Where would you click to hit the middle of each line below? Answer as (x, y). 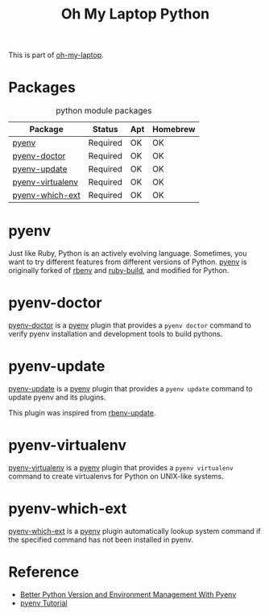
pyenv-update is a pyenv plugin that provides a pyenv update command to (130, 388)
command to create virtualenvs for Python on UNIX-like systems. (116, 476)
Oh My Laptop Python (135, 14)
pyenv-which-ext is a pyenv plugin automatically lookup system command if (134, 531)
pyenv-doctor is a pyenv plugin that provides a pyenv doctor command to (130, 325)
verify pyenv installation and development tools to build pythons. (116, 334)
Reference (43, 572)
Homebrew (174, 130)
